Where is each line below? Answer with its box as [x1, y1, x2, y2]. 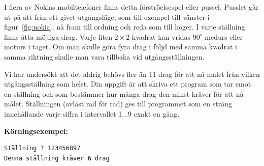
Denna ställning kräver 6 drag [4, 154, 110, 162]
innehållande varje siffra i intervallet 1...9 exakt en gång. [4, 108, 180, 119]
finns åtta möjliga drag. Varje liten [4, 31, 112, 42]
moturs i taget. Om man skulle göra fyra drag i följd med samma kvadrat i [4, 41, 237, 52]
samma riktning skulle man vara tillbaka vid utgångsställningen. [4, 51, 205, 62]
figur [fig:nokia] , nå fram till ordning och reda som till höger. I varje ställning [4, 21, 245, 32]
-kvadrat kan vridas [129, 31, 191, 42]
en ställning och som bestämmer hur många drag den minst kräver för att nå [4, 88, 244, 99]
